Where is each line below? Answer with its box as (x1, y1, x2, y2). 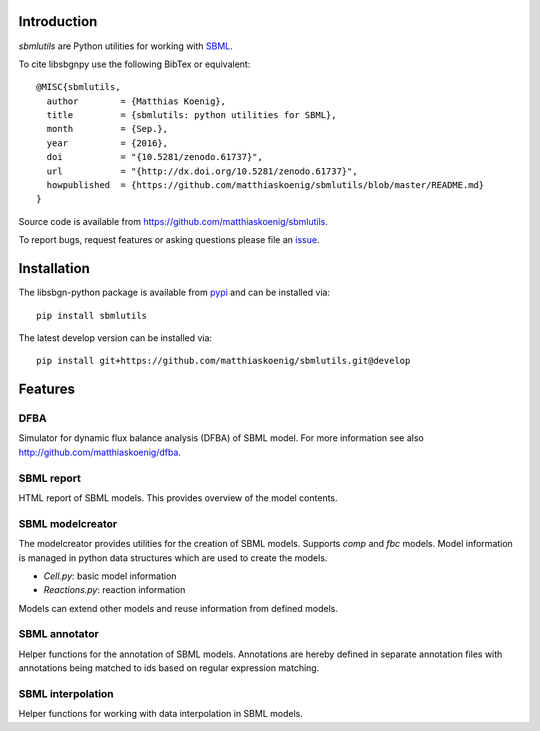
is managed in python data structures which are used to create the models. (18, 551, 328, 564)
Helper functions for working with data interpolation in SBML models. (18, 708, 304, 720)
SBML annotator (18, 627, 99, 641)
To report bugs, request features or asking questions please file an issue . (18, 234, 320, 246)
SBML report (18, 471, 82, 485)
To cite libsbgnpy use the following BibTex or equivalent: (18, 58, 251, 70)
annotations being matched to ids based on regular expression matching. (18, 662, 320, 674)
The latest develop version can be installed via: (18, 331, 213, 344)
